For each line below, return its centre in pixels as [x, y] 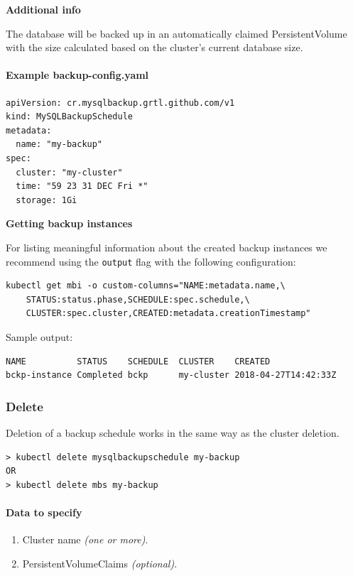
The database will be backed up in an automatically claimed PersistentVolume [176, 33]
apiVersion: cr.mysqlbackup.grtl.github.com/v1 [120, 103]
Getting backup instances [69, 223]
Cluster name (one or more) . [85, 539]
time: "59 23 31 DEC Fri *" [82, 186]
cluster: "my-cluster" [69, 172]
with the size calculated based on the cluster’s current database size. [154, 47]
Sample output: [39, 336]
